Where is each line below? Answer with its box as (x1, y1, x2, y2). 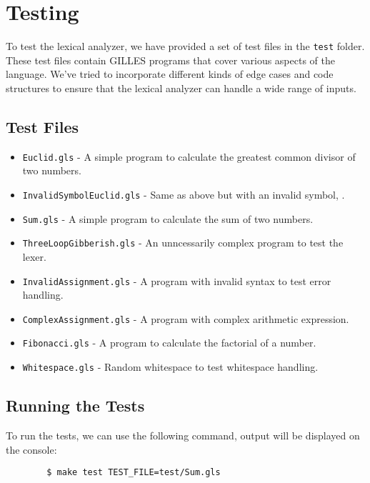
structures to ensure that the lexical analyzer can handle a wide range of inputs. (6, 80, 356, 95)
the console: (6, 442, 57, 457)
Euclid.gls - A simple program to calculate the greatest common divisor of (22, 149, 356, 164)
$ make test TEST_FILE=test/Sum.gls (46, 467, 221, 478)
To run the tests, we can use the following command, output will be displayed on (6, 428, 360, 442)
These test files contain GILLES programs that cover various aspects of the (6, 52, 335, 67)
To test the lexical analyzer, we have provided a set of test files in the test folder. (6, 39, 365, 54)
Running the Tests (6, 394, 145, 417)
